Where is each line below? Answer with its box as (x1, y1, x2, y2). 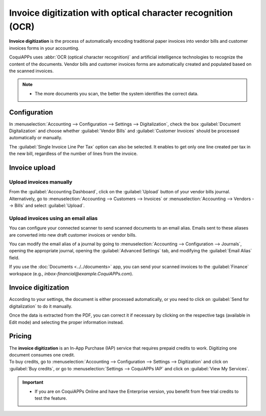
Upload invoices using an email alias (9, 214, 98, 221)
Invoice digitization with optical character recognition (9, 7, 233, 18)
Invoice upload (9, 163, 56, 172)
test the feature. (34, 395, 67, 401)
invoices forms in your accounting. (9, 45, 80, 51)
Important (22, 379, 44, 386)
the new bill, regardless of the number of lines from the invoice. (9, 150, 138, 157)
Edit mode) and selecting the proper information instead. (9, 319, 124, 325)
